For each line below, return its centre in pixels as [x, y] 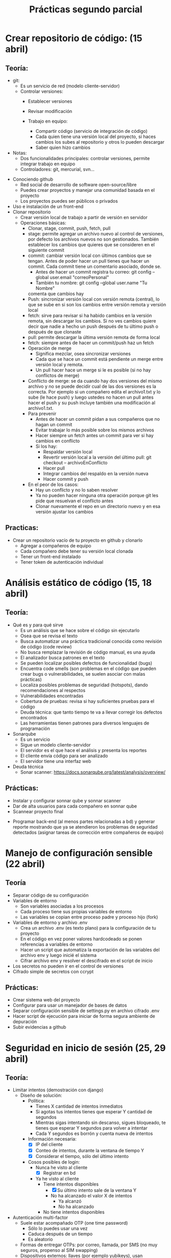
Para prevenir [42, 414]
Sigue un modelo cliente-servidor [55, 744]
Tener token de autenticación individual [62, 562]
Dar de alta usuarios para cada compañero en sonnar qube [75, 806]
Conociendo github [33, 179]
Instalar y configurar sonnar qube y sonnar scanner [67, 800]
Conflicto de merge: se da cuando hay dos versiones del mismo [95, 381]
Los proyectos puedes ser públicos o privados [69, 201]
